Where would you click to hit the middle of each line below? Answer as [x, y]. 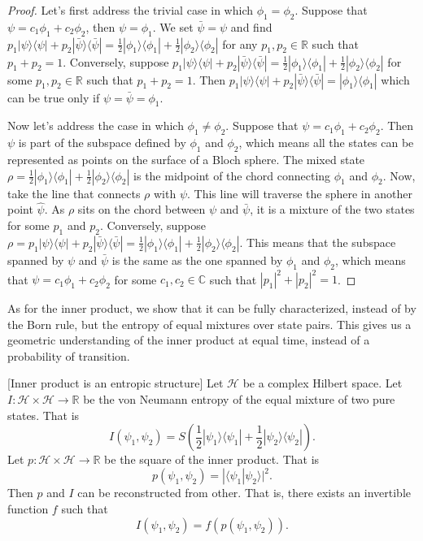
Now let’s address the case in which [96, 126]
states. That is [44, 415]
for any [240, 43]
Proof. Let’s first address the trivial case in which [131, 10]
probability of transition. [69, 355]
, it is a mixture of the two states [332, 209]
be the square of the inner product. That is [212, 459]
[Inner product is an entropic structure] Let [116, 383]
